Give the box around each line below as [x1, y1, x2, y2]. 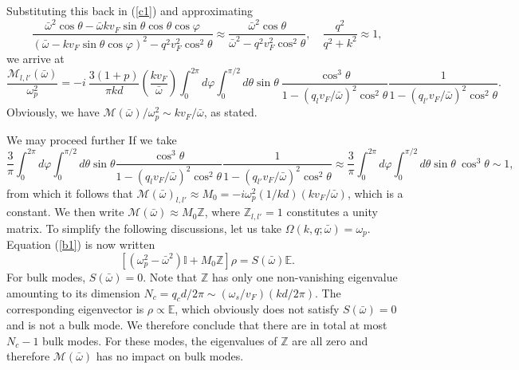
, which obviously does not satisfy [175, 301, 340, 317]
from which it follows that [6, 184, 133, 201]
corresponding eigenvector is [6, 301, 144, 317]
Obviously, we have [6, 104, 100, 120]
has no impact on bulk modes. [96, 348, 244, 364]
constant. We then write [6, 203, 124, 220]
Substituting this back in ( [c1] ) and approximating [6, 2, 254, 18]
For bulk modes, [6, 268, 86, 285]
